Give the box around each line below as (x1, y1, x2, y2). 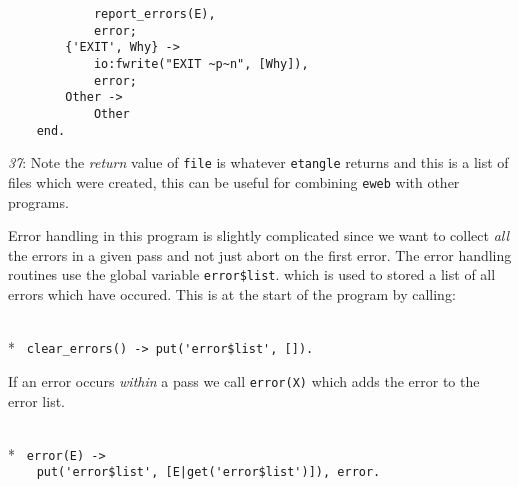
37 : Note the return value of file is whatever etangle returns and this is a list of (8, 152, 509, 173)
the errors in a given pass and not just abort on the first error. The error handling (8, 244, 512, 265)
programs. (8, 191, 69, 212)
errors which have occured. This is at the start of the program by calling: (8, 284, 456, 304)
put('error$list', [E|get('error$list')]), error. (36, 465, 381, 480)
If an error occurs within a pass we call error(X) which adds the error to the (8, 370, 480, 391)
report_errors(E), (93, 7, 216, 21)
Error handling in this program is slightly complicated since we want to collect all (8, 225, 510, 246)
